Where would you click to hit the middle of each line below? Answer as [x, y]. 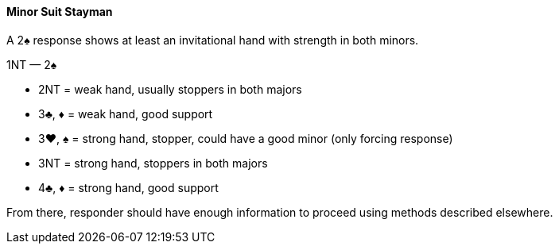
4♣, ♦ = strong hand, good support [128, 187]
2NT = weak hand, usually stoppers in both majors [170, 89]
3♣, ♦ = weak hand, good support [126, 113]
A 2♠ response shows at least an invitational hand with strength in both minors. [213, 40]
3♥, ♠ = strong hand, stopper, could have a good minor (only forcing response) [246, 138]
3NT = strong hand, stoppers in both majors [153, 163]
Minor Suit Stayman [60, 12]
